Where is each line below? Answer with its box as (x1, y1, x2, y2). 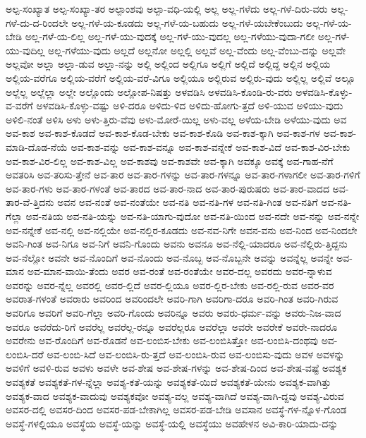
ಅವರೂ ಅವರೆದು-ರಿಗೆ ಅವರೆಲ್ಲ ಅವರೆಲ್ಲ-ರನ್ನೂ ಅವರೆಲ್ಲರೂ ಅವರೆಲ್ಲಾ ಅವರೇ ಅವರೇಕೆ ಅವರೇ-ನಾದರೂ (6, 319, 338, 334)
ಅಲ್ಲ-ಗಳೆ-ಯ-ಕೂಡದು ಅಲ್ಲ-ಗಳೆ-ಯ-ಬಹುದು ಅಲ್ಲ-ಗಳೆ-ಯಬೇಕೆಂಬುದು (71, 15, 303, 30)
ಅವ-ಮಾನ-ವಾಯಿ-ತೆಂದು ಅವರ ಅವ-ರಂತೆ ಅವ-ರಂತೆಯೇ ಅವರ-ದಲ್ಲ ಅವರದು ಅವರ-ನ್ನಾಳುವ (27, 264, 332, 279)
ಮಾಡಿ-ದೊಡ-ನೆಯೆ (6, 139, 68, 154)
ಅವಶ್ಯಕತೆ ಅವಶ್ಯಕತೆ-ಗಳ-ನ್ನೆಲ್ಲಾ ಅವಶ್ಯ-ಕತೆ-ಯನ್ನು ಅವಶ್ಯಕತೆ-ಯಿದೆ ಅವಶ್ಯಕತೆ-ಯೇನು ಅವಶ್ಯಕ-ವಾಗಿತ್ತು (6, 375, 331, 389)
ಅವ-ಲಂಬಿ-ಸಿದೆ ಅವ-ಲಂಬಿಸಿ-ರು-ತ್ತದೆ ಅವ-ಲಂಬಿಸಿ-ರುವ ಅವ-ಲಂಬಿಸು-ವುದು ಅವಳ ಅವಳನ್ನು (47, 346, 345, 361)
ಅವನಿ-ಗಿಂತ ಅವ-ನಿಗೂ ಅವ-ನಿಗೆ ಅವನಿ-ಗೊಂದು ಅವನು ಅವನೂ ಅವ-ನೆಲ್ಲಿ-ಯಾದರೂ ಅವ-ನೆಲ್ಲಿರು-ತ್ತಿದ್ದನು (6, 236, 348, 251)
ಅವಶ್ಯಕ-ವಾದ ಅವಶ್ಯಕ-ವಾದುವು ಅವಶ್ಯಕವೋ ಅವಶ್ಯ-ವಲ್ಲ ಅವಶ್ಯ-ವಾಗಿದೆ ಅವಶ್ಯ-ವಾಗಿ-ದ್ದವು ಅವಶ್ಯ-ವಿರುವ (6, 388, 344, 403)
